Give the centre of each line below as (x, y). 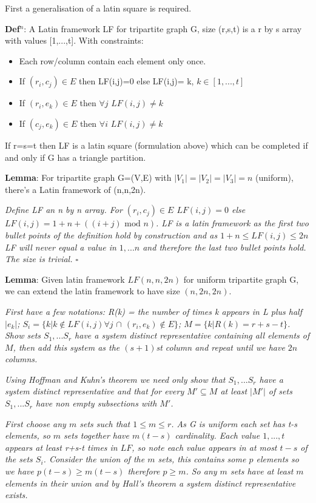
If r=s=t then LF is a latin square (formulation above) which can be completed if (156, 145)
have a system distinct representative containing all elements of (192, 335)
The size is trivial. (39, 259)
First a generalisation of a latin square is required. (98, 8)
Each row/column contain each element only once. (113, 60)
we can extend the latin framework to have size (92, 291)
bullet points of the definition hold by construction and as (111, 235)
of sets (280, 391)
